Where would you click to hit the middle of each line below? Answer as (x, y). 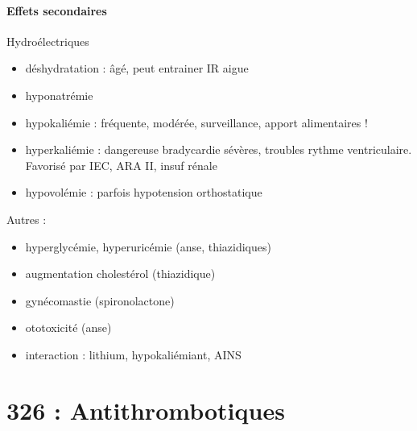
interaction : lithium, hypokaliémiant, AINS (133, 354)
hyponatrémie (59, 95)
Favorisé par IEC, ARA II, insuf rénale (121, 165)
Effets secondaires (57, 10)
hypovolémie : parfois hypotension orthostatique (144, 192)
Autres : (27, 219)
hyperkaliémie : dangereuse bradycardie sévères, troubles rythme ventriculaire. (219, 149)
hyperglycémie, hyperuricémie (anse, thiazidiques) (148, 246)
